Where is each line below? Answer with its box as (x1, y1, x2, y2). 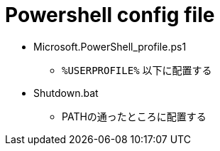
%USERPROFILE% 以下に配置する (62, 63, 212, 76)
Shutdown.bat (33, 86, 99, 99)
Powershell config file (5, 3, 215, 27)
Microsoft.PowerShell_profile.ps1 (33, 40, 187, 53)
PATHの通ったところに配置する (62, 110, 207, 123)
